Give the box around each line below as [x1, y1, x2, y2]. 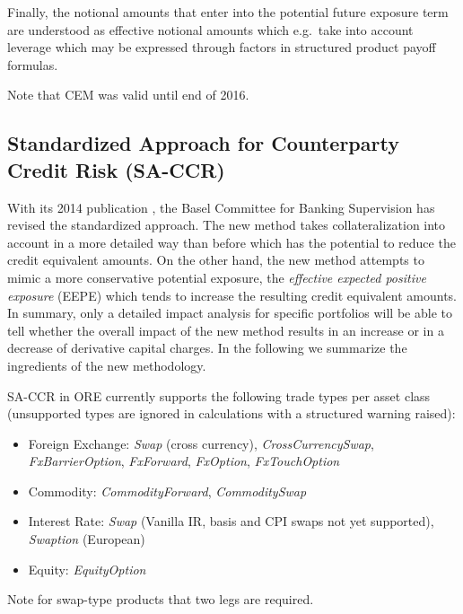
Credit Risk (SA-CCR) [7, 155, 225, 183]
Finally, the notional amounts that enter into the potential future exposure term [7, 3, 449, 21]
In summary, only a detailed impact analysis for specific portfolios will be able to [7, 303, 452, 322]
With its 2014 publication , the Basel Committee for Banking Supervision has [7, 197, 435, 216]
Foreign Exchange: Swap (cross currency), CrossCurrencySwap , [28, 434, 374, 452]
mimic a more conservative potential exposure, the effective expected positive [7, 268, 426, 286]
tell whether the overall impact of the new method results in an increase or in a [7, 320, 444, 339]
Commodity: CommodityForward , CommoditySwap [28, 481, 307, 500]
